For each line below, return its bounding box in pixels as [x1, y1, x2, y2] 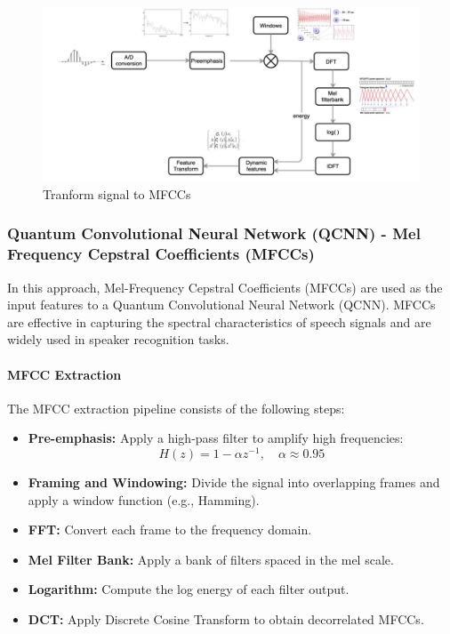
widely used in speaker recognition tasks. [7, 330, 229, 349]
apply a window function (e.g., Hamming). [28, 490, 260, 509]
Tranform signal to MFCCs [43, 184, 191, 203]
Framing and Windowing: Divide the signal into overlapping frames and [28, 473, 440, 492]
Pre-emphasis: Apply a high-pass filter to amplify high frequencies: [28, 429, 404, 447]
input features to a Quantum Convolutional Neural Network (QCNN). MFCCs [7, 295, 436, 314]
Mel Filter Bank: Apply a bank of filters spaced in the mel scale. [28, 550, 394, 568]
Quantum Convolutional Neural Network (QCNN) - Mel [7, 222, 421, 245]
